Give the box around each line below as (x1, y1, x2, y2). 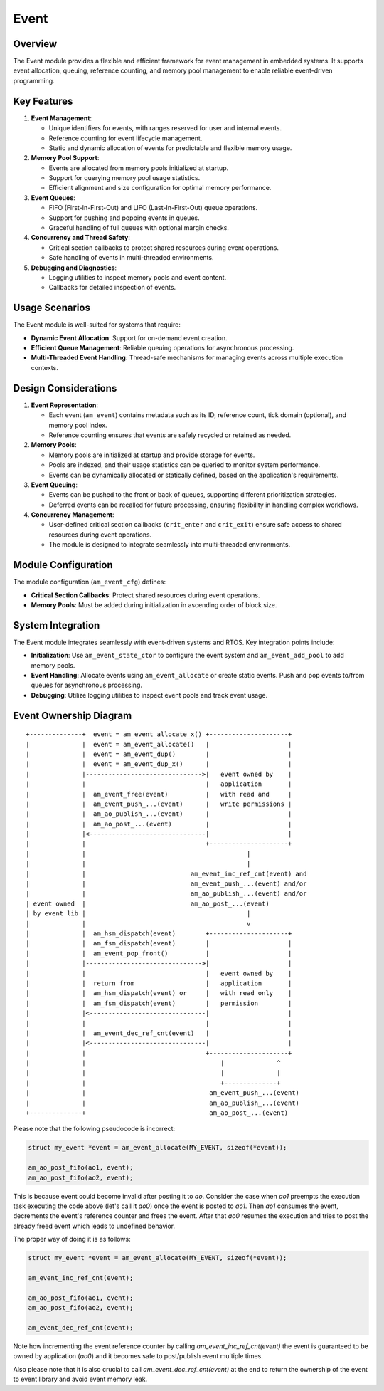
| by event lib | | (26, 910, 251, 918)
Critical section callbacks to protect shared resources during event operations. (48, 243, 279, 252)
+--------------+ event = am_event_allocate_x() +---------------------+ (26, 730, 292, 738)
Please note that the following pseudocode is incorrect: (13, 1125, 176, 1133)
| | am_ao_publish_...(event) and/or (26, 890, 307, 898)
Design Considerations (13, 382, 117, 394)
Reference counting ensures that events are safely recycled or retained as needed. (48, 431, 292, 439)
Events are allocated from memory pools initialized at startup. (48, 164, 229, 172)
